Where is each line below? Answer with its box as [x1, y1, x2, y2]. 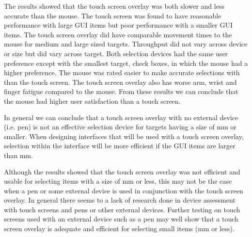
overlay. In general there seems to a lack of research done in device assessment [4, 195, 236, 205]
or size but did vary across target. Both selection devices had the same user [4, 48, 228, 58]
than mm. [4, 150, 33, 160]
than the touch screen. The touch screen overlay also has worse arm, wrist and [4, 77, 237, 87]
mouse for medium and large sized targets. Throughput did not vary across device [4, 39, 248, 49]
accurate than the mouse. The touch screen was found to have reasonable [4, 10, 221, 20]
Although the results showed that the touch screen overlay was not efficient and [4, 166, 240, 176]
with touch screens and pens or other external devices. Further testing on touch [4, 204, 240, 214]
